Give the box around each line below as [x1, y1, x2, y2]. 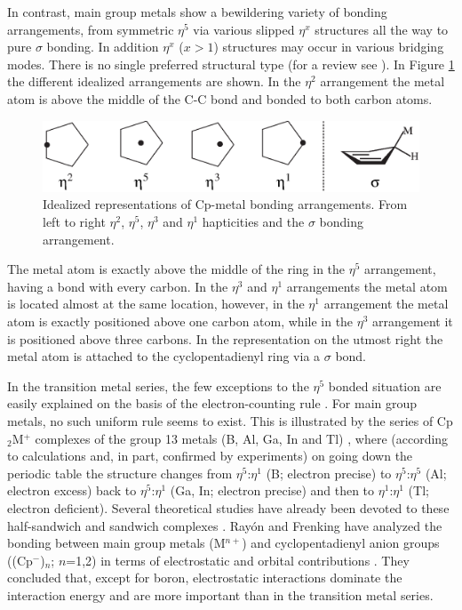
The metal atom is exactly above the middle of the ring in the [7, 260, 346, 278]
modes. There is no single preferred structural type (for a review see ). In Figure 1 [7, 54, 455, 73]
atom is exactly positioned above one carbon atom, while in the [7, 312, 354, 331]
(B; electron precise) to [266, 463, 392, 482]
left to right [43, 213, 106, 231]
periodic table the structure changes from [7, 463, 233, 482]
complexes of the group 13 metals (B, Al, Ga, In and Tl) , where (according [35, 429, 449, 447]
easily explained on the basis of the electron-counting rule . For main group [7, 394, 418, 413]
